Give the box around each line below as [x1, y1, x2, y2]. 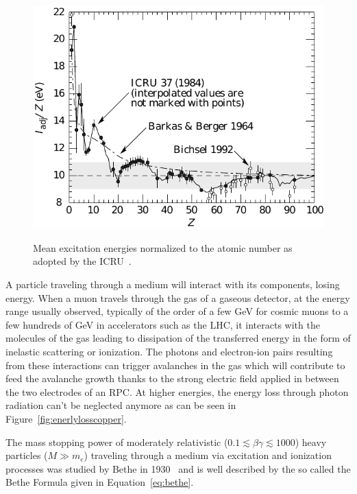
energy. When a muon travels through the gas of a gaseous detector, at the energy [5, 290, 350, 305]
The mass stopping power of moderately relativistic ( [5, 434, 228, 449]
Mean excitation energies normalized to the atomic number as [33, 240, 293, 255]
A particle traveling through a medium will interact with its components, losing [5, 277, 340, 292]
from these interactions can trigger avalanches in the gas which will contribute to [5, 357, 345, 372]
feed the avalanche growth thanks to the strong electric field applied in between [5, 371, 339, 386]
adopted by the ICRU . [33, 254, 132, 268]
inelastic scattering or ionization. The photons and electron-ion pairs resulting [5, 344, 333, 359]
